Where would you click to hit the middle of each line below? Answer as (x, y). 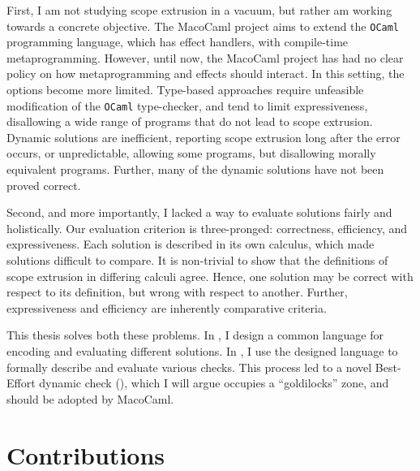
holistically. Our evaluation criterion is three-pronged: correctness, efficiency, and (207, 228)
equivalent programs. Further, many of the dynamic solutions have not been (195, 169)
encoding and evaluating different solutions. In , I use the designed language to (202, 351)
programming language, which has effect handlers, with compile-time (178, 42)
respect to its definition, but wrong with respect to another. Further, (177, 292)
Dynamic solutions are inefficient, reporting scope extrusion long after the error (204, 137)
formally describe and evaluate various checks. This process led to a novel (189, 367)
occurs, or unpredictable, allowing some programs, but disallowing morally (191, 153)
